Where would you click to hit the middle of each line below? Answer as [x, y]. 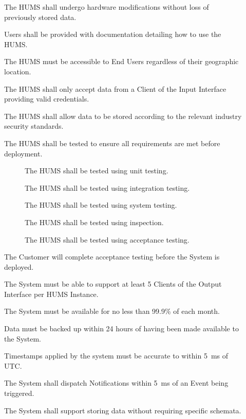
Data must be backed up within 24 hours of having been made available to [121, 328]
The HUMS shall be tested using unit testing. [97, 171]
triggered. [19, 393]
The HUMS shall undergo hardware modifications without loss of [107, 7]
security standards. [34, 126]
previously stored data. [40, 17]
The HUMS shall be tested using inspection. [94, 222]
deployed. [19, 266]
